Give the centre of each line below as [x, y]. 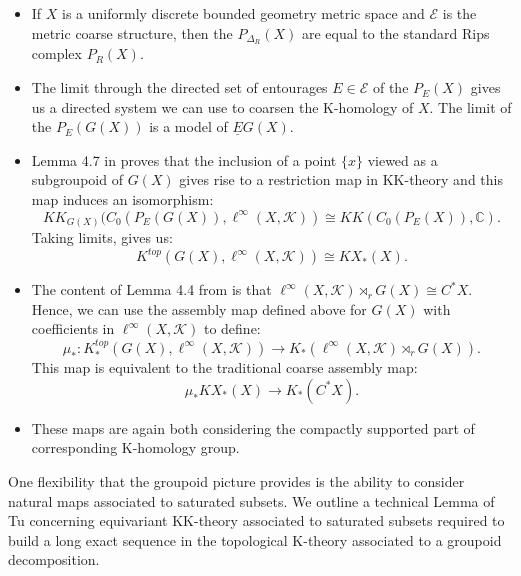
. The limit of [470, 106]
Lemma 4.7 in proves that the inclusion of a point [184, 159]
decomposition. [54, 559]
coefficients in [73, 328]
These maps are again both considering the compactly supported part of [253, 427]
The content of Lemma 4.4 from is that [151, 289]
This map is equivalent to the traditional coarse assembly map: [224, 367]
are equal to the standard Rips [395, 32]
